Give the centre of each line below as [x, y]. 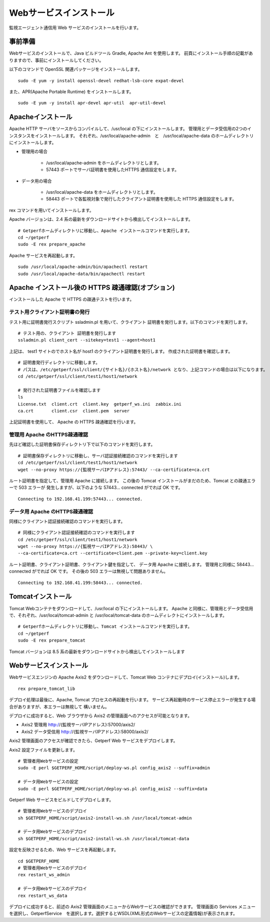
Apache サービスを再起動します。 [43, 255]
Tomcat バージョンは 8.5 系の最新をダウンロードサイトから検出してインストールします [97, 651]
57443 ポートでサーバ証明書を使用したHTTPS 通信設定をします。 [113, 170]
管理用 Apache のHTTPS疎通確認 [49, 435]
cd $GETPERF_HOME [39, 861]
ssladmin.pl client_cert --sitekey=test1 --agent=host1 [87, 340]
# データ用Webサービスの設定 [48, 782]
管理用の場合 [34, 152]
